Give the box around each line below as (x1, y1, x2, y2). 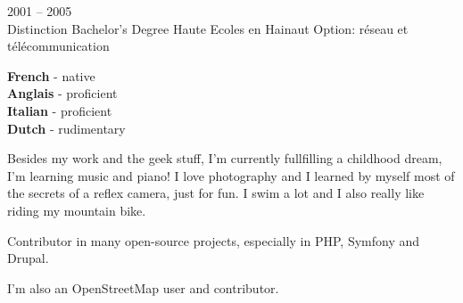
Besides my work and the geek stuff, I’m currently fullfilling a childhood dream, (7, 149, 442, 168)
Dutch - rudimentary (7, 119, 126, 137)
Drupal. (7, 249, 49, 267)
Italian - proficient (7, 101, 112, 119)
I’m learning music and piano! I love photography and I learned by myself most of (7, 166, 455, 184)
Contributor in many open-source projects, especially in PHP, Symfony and (7, 231, 420, 250)
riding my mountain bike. (7, 201, 146, 219)
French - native (7, 66, 95, 85)
